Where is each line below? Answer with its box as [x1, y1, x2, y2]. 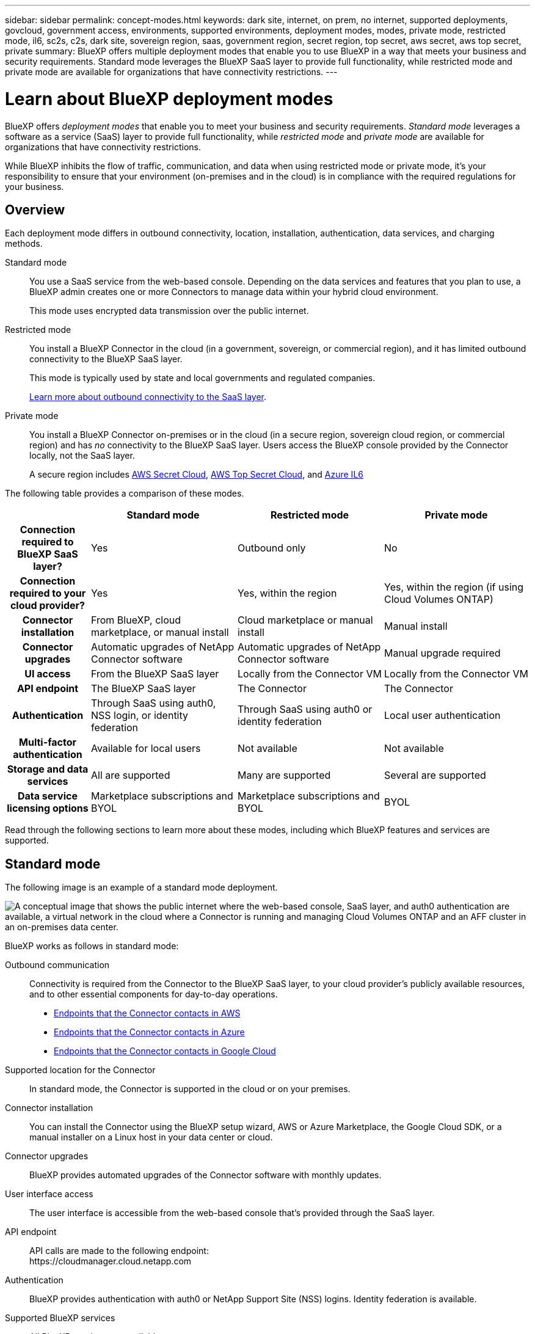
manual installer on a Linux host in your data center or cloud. [29, 1132, 273, 1143]
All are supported [91, 769, 170, 782]
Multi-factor [19, 736, 76, 749]
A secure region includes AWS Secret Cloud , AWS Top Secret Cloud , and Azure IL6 [29, 469, 363, 480]
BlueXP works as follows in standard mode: [5, 941, 179, 952]
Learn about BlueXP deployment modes [5, 88, 333, 109]
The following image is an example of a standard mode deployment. [5, 882, 278, 893]
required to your [9, 587, 86, 600]
